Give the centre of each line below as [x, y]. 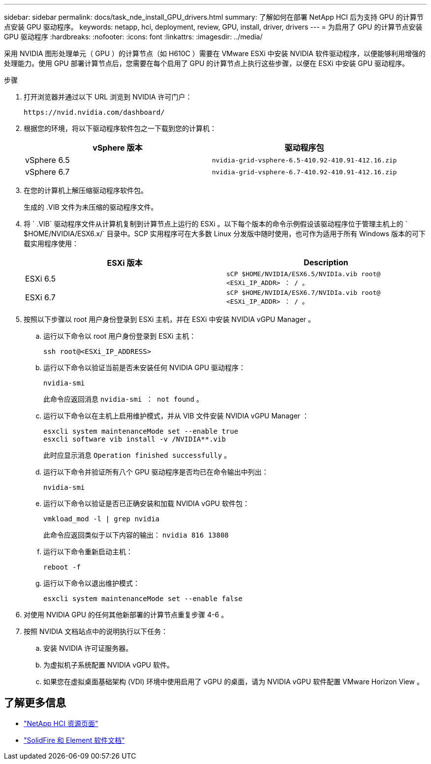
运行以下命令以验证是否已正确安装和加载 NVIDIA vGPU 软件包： [146, 503]
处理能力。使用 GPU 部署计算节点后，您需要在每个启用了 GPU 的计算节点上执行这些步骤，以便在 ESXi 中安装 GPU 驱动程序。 [207, 63]
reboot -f [62, 567]
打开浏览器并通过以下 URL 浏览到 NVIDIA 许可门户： [108, 97]
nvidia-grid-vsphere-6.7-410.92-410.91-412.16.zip [304, 172]
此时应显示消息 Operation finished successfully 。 [137, 455]
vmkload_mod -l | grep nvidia [102, 519]
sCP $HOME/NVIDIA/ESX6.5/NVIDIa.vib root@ [304, 274]
